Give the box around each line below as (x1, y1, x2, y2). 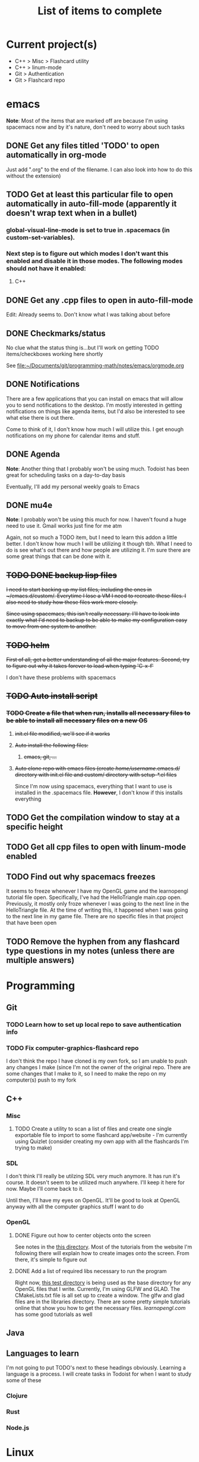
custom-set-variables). (6, 234, 75, 241)
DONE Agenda (6, 449, 61, 460)
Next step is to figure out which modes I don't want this (6, 249, 169, 258)
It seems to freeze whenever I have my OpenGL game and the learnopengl (6, 887, 188, 895)
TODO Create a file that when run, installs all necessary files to (6, 709, 191, 717)
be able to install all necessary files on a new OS (6, 717, 148, 725)
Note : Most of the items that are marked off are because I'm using (6, 117, 168, 124)
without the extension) (6, 172, 61, 179)
